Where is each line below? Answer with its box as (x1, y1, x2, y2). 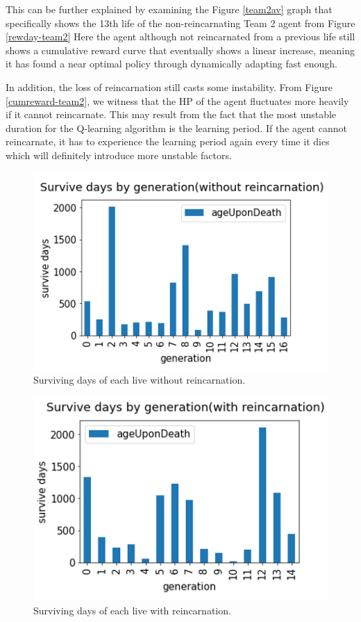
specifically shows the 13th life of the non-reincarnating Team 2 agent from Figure (6, 15, 355, 30)
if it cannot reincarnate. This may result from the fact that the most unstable (6, 107, 337, 122)
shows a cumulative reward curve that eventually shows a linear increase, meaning (6, 42, 355, 57)
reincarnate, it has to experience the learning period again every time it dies (6, 134, 330, 149)
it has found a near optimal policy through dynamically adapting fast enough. (6, 56, 337, 71)
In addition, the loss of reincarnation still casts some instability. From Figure (6, 79, 333, 94)
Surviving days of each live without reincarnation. (33, 373, 246, 387)
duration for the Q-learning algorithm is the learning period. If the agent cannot (6, 120, 347, 135)
